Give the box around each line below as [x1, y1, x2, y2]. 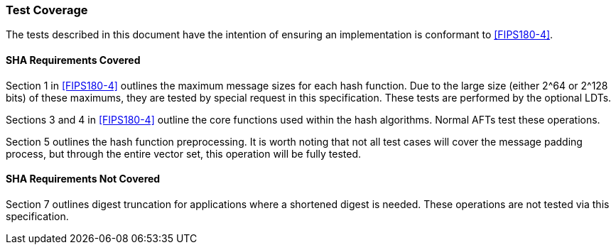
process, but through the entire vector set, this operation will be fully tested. [6, 147, 362, 160]
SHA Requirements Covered [6, 53, 141, 66]
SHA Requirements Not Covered [6, 173, 161, 185]
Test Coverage [6, 3, 88, 17]
